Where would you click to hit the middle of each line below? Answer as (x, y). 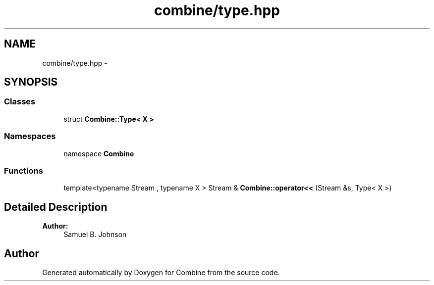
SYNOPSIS (31, 82)
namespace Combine (99, 153)
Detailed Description (56, 207)
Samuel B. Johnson (95, 235)
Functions (24, 170)
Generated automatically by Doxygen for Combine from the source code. (161, 272)
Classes (20, 102)
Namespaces (30, 136)
